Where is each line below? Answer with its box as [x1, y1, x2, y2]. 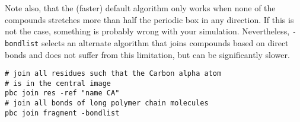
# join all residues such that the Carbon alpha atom [5, 69, 222, 78]
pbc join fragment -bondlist [5, 108, 120, 117]
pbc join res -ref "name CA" [5, 89, 120, 98]
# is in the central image [5, 79, 111, 88]
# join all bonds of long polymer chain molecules [5, 99, 209, 108]
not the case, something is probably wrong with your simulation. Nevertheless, [5, 25, 290, 37]
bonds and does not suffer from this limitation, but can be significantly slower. [5, 48, 290, 60]
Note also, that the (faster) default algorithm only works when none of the [5, 2, 276, 14]
